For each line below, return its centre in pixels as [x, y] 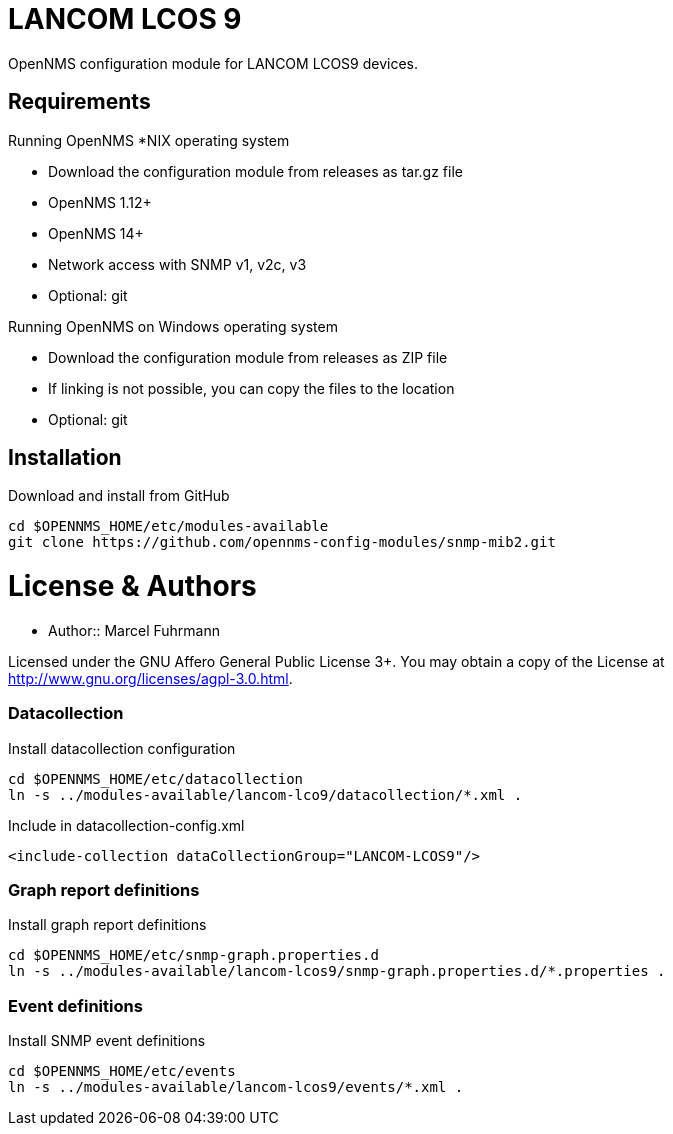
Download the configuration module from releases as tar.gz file [255, 171]
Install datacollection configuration [122, 748]
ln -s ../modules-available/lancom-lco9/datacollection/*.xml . [265, 794]
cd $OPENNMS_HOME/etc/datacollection [156, 778]
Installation [65, 458]
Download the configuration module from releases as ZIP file [248, 357]
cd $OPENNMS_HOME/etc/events [122, 1071]
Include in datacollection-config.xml [126, 825]
